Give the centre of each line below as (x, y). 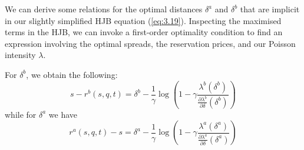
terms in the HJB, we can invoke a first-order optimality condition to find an (144, 32)
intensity (20, 55)
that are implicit (270, 9)
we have (63, 114)
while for (21, 114)
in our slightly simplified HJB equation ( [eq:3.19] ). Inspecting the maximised (143, 20)
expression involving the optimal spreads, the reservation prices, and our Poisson (150, 43)
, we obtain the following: (72, 74)
